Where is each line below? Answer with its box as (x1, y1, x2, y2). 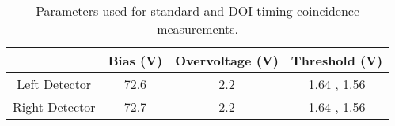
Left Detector (17, 75, 92, 93)
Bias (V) (108, 51, 163, 69)
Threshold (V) (291, 51, 383, 69)
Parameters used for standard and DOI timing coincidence (36, 2, 360, 20)
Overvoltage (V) (175, 51, 279, 69)
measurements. (157, 20, 239, 38)
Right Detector (13, 98, 96, 116)
